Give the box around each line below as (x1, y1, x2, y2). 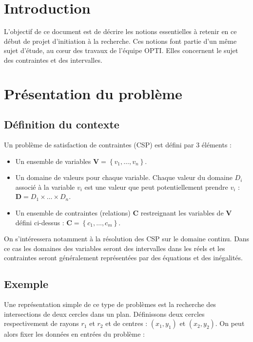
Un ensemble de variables (15, 156, 91, 166)
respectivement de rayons (4, 318, 79, 328)
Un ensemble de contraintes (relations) (15, 208, 131, 218)
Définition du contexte (4, 117, 119, 132)
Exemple (4, 276, 48, 291)
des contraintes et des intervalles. (4, 54, 102, 65)
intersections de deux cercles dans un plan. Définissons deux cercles (4, 308, 205, 319)
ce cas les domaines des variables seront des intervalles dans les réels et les (4, 243, 225, 253)
